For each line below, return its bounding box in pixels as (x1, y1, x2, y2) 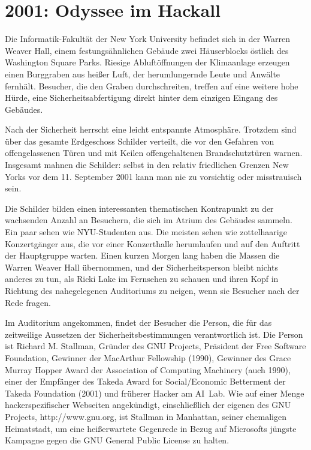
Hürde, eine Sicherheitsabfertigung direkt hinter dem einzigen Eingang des (5, 91, 278, 104)
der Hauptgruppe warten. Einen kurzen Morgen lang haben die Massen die (5, 249, 280, 262)
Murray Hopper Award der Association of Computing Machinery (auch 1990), (5, 363, 291, 376)
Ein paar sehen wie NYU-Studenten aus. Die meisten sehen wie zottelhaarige (5, 226, 287, 238)
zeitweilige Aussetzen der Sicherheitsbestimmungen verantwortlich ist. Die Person (5, 328, 303, 340)
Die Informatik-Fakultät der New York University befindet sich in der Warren (5, 32, 291, 45)
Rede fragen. (5, 296, 51, 308)
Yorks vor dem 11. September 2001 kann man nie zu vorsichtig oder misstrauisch (5, 170, 302, 182)
